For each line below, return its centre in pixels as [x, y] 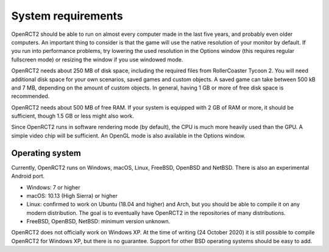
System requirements [67, 16]
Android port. [28, 176]
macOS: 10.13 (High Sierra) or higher [72, 195]
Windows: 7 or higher [53, 187]
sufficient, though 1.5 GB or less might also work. [73, 116]
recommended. [30, 96]
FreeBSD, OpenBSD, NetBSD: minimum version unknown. [98, 222]
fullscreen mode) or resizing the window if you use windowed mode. [97, 59]
